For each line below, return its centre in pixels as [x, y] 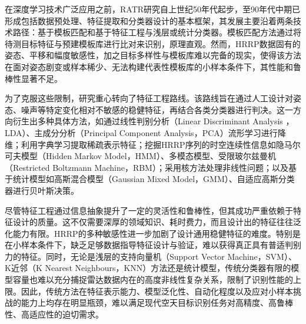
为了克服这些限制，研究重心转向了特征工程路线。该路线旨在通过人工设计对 [149, 98]
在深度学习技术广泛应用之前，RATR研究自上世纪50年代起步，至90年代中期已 [153, 9]
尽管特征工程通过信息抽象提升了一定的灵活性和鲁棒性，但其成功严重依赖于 [149, 210]
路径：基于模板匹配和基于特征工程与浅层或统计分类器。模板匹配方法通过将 [157, 32]
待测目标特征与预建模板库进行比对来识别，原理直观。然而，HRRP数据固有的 [153, 43]
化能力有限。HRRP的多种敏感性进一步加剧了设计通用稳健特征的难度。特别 [149, 233]
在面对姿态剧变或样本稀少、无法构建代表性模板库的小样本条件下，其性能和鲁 [153, 66]
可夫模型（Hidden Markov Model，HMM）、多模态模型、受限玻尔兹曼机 [140, 156]
